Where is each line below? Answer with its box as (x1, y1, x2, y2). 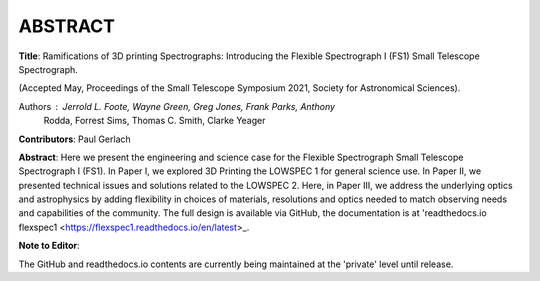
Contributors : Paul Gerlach (18, 133, 132, 145)
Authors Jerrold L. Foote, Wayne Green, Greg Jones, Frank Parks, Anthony (18, 100, 335, 112)
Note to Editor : (18, 240, 80, 252)
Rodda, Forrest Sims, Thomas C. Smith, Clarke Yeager (43, 115, 266, 127)
